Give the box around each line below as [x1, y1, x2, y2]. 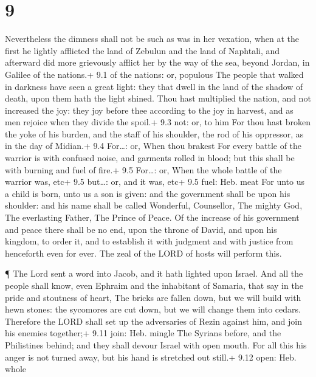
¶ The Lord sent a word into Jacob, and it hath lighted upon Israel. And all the [5, 267, 303, 280]
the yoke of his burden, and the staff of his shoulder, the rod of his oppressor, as [5, 127, 304, 140]
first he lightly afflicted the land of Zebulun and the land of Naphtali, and [5, 44, 280, 57]
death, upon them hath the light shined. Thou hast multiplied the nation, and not [5, 92, 311, 105]
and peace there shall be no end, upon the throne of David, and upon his [5, 223, 277, 235]
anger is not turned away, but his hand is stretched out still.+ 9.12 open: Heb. [5, 350, 297, 363]
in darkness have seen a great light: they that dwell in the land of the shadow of [5, 80, 303, 92]
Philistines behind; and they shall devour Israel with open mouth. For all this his [5, 338, 307, 351]
